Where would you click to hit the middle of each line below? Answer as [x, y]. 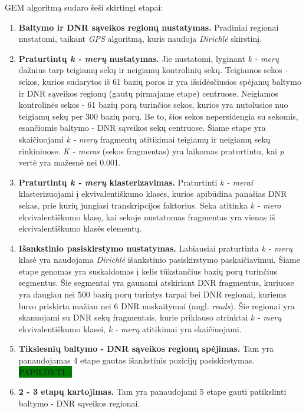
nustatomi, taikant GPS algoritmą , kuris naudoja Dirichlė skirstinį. [140, 39]
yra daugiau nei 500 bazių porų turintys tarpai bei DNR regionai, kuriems [152, 294]
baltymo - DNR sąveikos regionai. [79, 403]
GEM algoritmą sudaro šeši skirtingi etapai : [84, 7]
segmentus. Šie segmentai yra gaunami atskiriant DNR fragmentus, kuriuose [156, 283]
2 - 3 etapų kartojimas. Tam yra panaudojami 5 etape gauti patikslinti [152, 391]
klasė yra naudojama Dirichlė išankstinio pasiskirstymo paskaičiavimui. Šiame [159, 260]
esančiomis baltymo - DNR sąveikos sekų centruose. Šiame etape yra [142, 128]
